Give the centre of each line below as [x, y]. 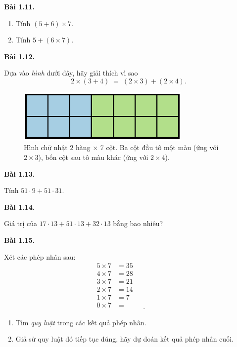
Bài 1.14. [20, 207]
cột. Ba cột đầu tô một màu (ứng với [162, 147]
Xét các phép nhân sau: [40, 256]
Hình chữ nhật [46, 147]
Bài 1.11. [20, 6]
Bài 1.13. [20, 173]
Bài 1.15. [20, 240]
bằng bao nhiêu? [138, 223]
